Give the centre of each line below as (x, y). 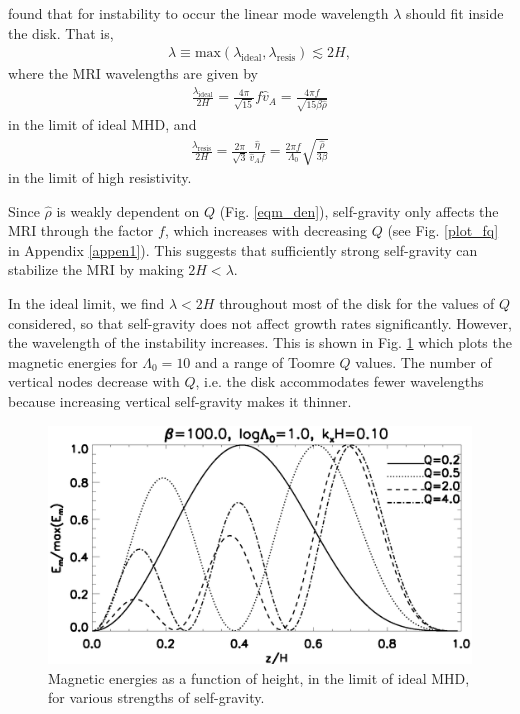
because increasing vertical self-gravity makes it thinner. (180, 400)
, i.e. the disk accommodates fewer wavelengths (339, 381)
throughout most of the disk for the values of (357, 302)
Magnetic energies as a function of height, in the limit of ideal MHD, (259, 677)
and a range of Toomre (265, 361)
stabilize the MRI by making (96, 269)
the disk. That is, (61, 32)
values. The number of (423, 361)
